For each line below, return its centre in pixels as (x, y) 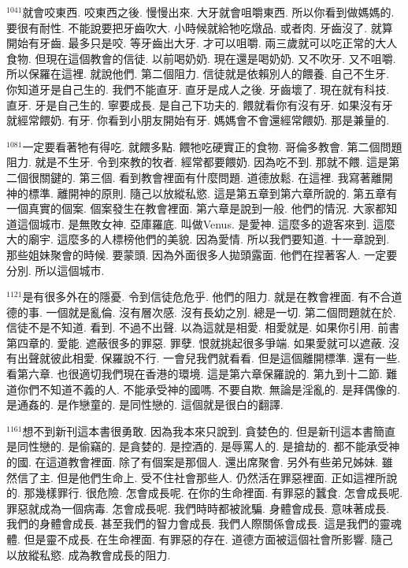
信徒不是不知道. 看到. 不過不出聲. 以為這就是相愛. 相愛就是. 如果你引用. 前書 (203, 327)
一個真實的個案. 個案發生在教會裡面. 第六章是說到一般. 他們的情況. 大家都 (197, 208)
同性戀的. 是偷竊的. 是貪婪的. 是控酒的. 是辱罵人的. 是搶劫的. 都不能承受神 (208, 446)
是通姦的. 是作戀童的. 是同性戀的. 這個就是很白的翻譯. (145, 405)
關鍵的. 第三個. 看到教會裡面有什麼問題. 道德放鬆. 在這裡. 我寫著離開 (216, 177)
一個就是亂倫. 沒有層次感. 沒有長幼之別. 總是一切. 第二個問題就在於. (221, 312)
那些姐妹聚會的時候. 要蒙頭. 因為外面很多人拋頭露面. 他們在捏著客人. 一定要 (202, 254)
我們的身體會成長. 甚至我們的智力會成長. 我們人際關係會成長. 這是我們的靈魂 (204, 523)
